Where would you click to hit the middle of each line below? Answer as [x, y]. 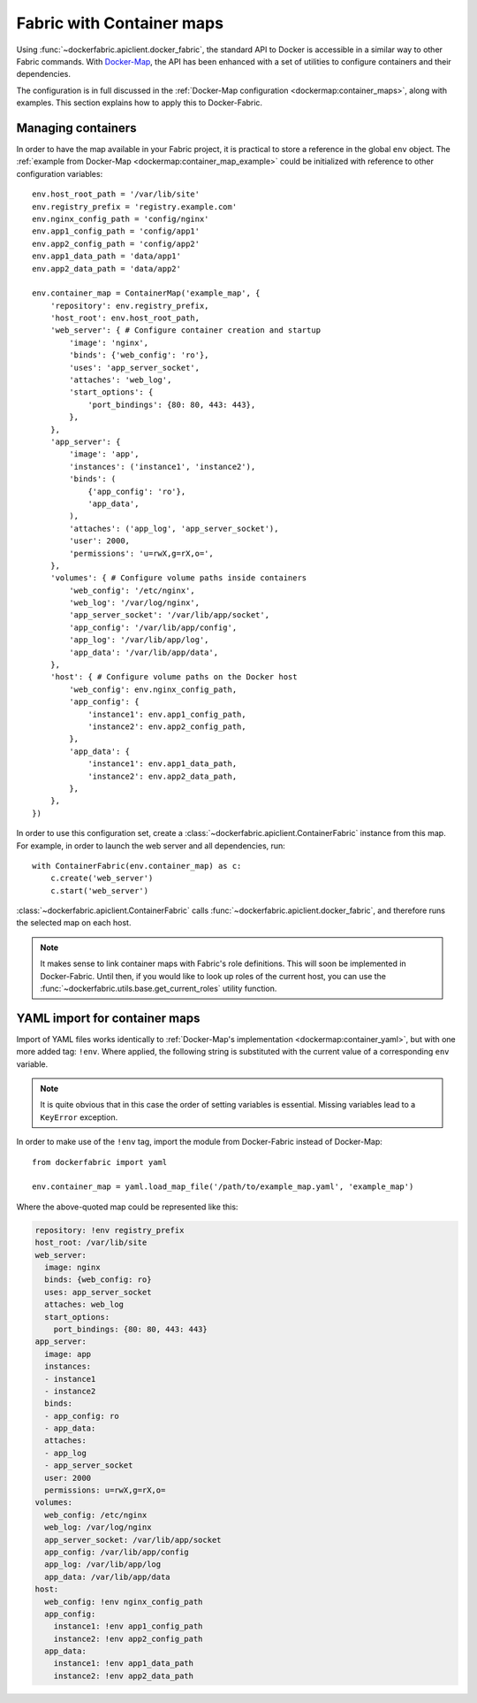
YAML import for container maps [108, 1018]
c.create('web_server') [102, 878]
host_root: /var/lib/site [91, 1243]
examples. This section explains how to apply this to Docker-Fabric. [140, 103]
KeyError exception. [79, 1117]
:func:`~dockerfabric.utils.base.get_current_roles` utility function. [159, 989]
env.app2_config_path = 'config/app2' [116, 244]
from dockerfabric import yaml [100, 1162]
